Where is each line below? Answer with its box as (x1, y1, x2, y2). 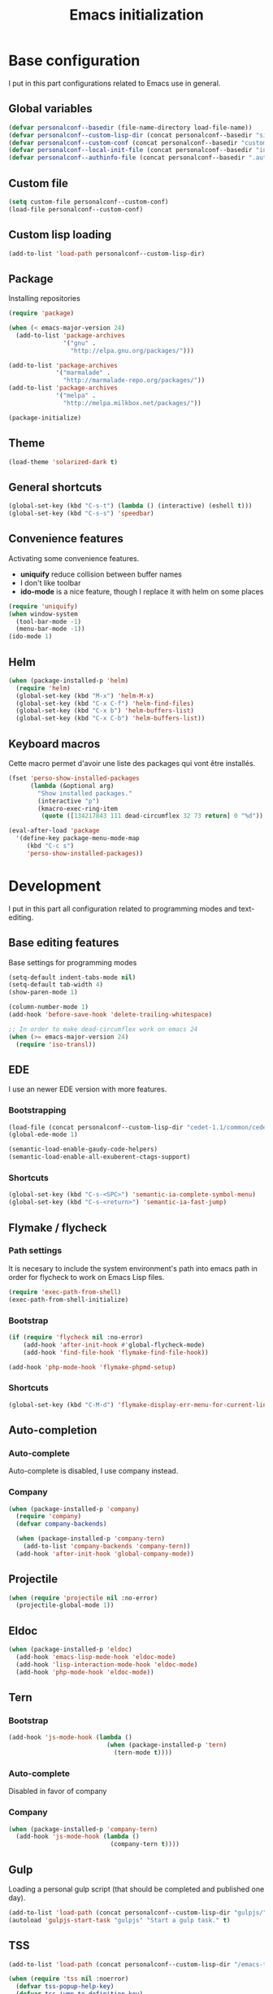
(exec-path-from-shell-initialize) (8, 1295, 129, 1304)
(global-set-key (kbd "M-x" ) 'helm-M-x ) (15, 691, 154, 700)
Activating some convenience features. (8, 553, 140, 563)
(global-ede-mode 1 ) (8, 1130, 79, 1139)
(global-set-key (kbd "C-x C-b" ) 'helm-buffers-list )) (15, 714, 206, 723)
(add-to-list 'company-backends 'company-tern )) (23, 1543, 191, 1551)
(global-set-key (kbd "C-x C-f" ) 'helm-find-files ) (15, 699, 195, 707)
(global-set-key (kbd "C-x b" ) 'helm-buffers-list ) (15, 707, 195, 715)
